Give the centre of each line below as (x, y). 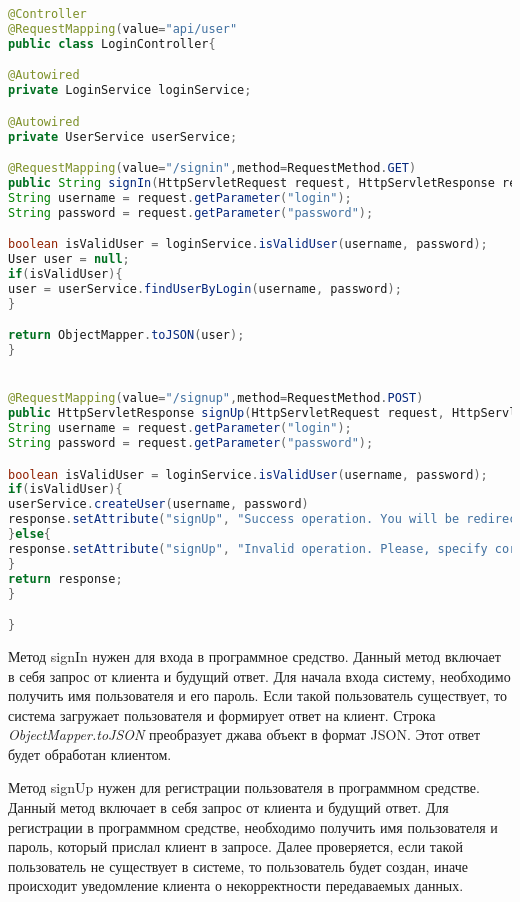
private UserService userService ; (123, 136)
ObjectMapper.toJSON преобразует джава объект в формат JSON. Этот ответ (244, 734)
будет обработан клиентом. (90, 753)
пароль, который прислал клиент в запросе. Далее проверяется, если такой (235, 846)
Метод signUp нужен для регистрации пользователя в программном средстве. (244, 787)
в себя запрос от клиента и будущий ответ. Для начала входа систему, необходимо (259, 675)
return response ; (65, 578)
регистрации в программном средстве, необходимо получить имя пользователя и (253, 826)
